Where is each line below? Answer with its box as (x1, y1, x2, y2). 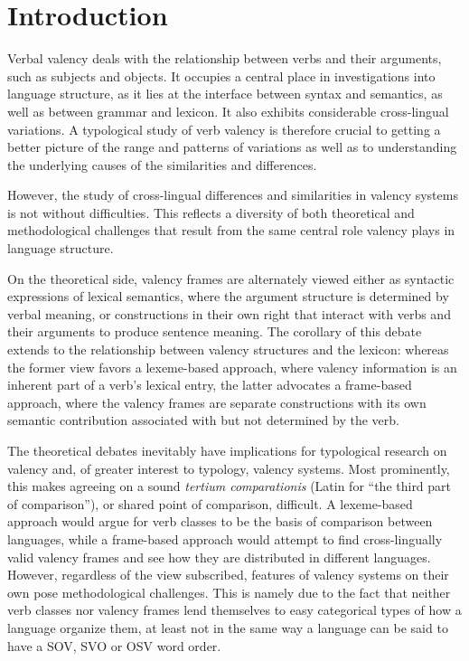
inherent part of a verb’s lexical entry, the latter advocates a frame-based (7, 375, 412, 394)
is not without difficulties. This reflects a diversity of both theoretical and (7, 203, 415, 222)
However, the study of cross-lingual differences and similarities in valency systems (7, 185, 458, 204)
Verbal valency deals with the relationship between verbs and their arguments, (7, 49, 442, 68)
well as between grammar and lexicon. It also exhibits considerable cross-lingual (7, 101, 449, 120)
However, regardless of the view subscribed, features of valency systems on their (7, 565, 449, 584)
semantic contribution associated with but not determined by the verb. (7, 411, 399, 430)
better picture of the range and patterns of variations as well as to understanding (7, 137, 457, 156)
